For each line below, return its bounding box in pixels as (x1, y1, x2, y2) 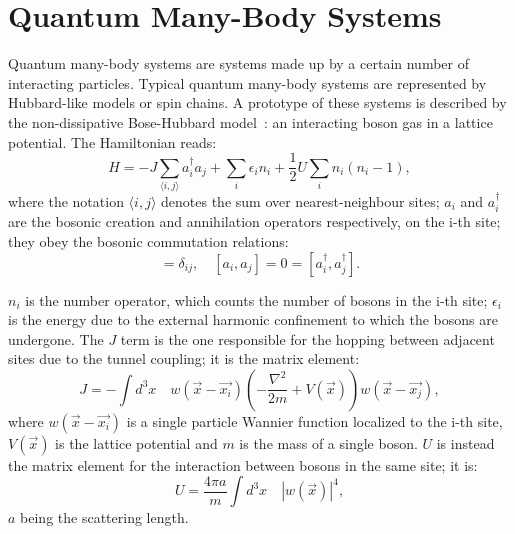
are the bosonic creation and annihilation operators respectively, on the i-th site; (8, 211, 501, 232)
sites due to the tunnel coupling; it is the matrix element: (8, 348, 360, 369)
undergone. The (8, 328, 104, 349)
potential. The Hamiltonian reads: (8, 131, 217, 152)
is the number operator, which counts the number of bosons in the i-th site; (25, 289, 488, 310)
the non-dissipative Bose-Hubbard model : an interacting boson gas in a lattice (8, 111, 493, 132)
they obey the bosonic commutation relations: (8, 230, 289, 251)
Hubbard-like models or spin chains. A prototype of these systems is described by (8, 92, 507, 113)
